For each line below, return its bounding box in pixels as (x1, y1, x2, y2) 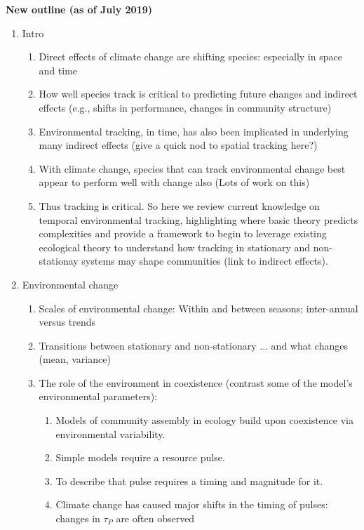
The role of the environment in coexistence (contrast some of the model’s (39, 375, 353, 390)
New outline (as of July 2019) (6, 2, 153, 16)
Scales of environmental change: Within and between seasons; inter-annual (39, 300, 358, 315)
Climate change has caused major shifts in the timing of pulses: (55, 497, 328, 512)
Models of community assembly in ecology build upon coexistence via (55, 413, 353, 428)
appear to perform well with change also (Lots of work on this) (39, 175, 310, 190)
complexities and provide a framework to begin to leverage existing (39, 226, 327, 241)
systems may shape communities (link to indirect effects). (81, 253, 328, 268)
